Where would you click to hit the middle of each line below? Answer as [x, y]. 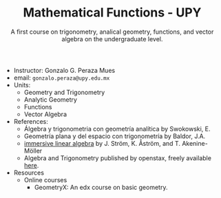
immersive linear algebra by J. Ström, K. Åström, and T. [102, 143]
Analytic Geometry [51, 99]
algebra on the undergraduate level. [112, 38]
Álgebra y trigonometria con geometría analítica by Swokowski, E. [117, 129]
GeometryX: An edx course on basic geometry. [101, 187]
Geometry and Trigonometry [64, 92]
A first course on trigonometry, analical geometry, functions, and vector [112, 32]
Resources [29, 173]
